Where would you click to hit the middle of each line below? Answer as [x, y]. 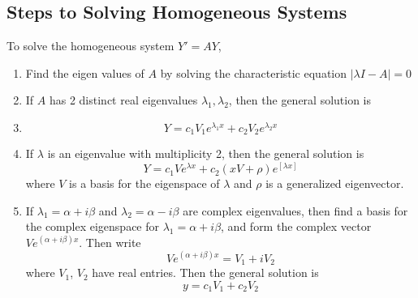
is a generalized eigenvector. [335, 183]
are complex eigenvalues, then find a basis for [295, 210]
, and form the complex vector [296, 226]
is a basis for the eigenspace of [144, 183]
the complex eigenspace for [93, 226]
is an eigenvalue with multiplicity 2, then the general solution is [206, 153]
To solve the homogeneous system [90, 46]
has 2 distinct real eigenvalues [123, 100]
